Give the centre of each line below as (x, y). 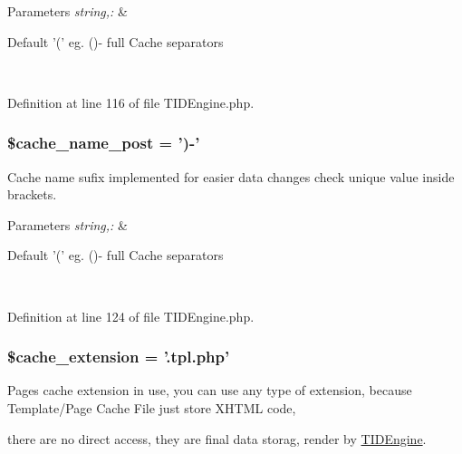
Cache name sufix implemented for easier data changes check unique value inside (231, 176)
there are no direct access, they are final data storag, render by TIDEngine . (217, 438)
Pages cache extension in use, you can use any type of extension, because (210, 390)
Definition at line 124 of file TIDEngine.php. (131, 316)
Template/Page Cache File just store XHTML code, (152, 407)
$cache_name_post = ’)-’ (104, 143)
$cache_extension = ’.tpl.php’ (119, 357)
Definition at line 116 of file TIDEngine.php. (131, 102)
